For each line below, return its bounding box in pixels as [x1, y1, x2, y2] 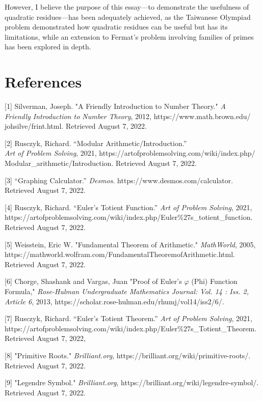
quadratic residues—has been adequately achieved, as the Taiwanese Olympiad [5, 11, 251, 22]
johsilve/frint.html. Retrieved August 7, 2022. [5, 121, 147, 131]
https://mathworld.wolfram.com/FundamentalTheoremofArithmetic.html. [5, 249, 235, 260]
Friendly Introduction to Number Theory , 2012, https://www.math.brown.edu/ [5, 110, 251, 121]
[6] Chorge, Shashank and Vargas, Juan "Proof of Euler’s [5, 276, 182, 287]
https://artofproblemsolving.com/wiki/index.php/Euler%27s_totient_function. [5, 212, 253, 222]
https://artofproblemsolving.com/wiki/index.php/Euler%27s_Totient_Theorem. [5, 323, 257, 333]
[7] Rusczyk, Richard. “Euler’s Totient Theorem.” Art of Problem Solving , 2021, [5, 313, 252, 324]
